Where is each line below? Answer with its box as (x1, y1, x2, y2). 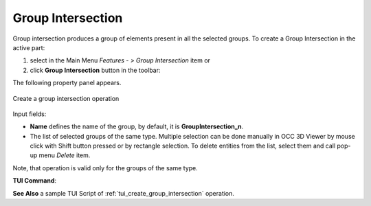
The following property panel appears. (12, 79, 122, 87)
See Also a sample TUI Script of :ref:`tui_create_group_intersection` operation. (12, 189, 235, 197)
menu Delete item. (38, 151, 91, 159)
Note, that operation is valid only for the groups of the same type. (12, 163, 199, 172)
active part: (12, 43, 45, 51)
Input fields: (12, 110, 47, 118)
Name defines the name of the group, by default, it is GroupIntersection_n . (30, 122, 244, 130)
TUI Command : (12, 176, 57, 185)
